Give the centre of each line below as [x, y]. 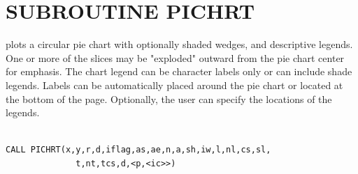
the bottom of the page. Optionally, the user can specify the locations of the [169, 98]
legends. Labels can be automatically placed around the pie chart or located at [174, 85]
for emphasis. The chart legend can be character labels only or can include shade [179, 71]
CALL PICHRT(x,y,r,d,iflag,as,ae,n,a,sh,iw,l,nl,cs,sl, [138, 150]
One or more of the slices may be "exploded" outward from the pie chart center [175, 57]
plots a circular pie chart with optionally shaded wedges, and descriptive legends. [179, 44]
